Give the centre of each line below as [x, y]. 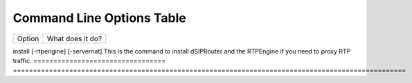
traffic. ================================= [89, 60]
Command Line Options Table [99, 18]
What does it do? [74, 38]
